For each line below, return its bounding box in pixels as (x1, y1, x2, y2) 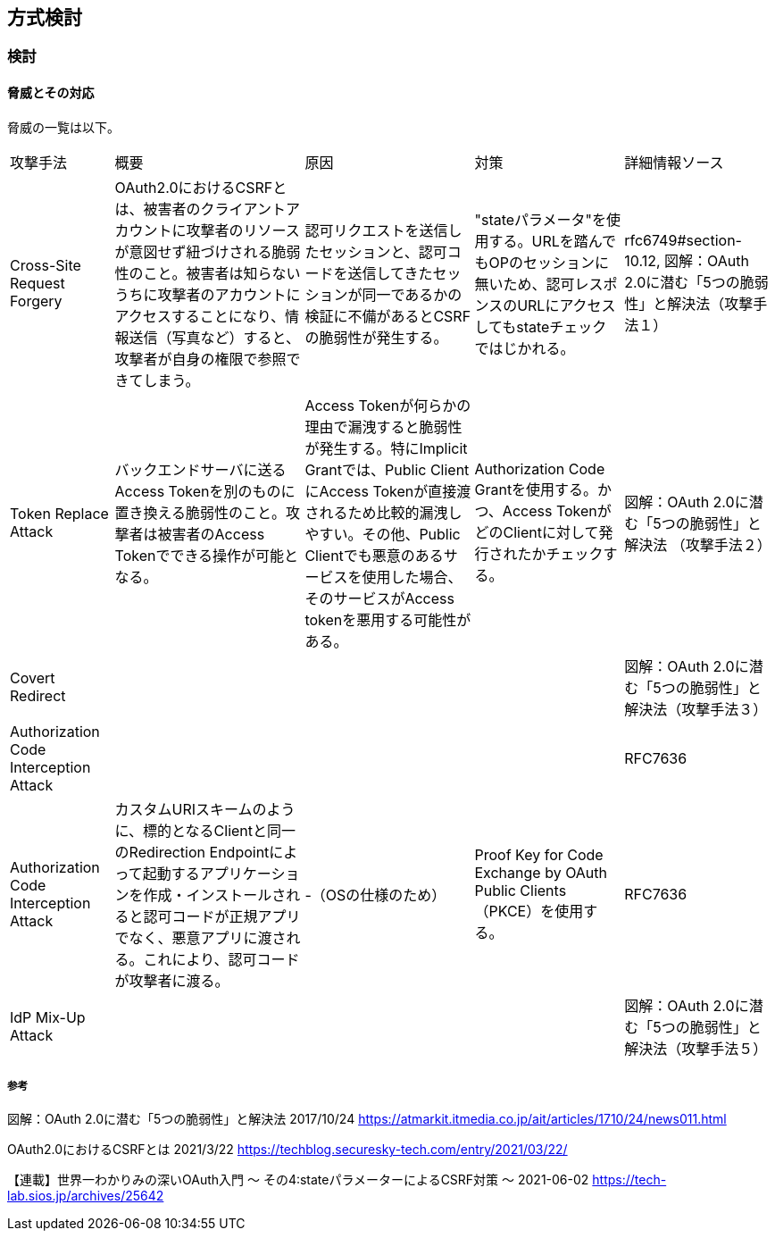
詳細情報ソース (624, 153, 724, 171)
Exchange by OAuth (474, 863, 608, 882)
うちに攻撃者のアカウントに (114, 285, 301, 304)
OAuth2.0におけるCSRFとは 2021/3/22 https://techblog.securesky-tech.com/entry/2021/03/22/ (7, 1142, 568, 1158)
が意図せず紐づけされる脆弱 (114, 242, 301, 261)
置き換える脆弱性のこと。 (114, 503, 287, 522)
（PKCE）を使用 (474, 901, 584, 920)
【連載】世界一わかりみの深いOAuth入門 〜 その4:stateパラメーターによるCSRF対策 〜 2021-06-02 (7, 1172, 589, 1188)
